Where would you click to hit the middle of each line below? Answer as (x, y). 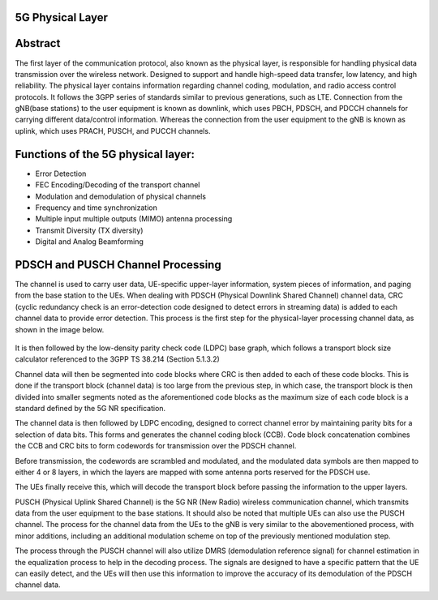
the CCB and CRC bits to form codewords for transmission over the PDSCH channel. (156, 446)
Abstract (38, 43)
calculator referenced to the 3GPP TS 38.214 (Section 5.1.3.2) (118, 359)
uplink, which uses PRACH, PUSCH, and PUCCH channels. (113, 131)
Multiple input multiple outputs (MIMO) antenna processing (134, 219)
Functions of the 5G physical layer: (105, 154)
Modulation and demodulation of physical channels (121, 196)
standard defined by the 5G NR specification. (90, 408)
